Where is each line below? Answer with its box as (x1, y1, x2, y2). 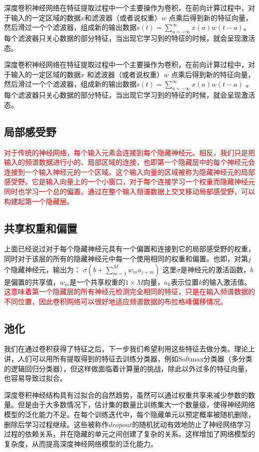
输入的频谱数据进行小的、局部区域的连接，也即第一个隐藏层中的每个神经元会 (4, 157, 255, 167)
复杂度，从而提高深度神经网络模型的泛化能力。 (4, 438, 157, 449)
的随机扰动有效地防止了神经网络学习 (132, 419, 251, 429)
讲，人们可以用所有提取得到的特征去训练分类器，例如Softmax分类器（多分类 (4, 353, 253, 364)
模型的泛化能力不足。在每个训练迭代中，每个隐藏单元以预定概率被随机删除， (4, 409, 255, 420)
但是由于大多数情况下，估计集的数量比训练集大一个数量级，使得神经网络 (17, 399, 255, 410)
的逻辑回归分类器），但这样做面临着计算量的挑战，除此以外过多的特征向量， (4, 363, 252, 373)
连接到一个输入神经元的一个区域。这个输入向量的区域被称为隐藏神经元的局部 (4, 166, 255, 177)
